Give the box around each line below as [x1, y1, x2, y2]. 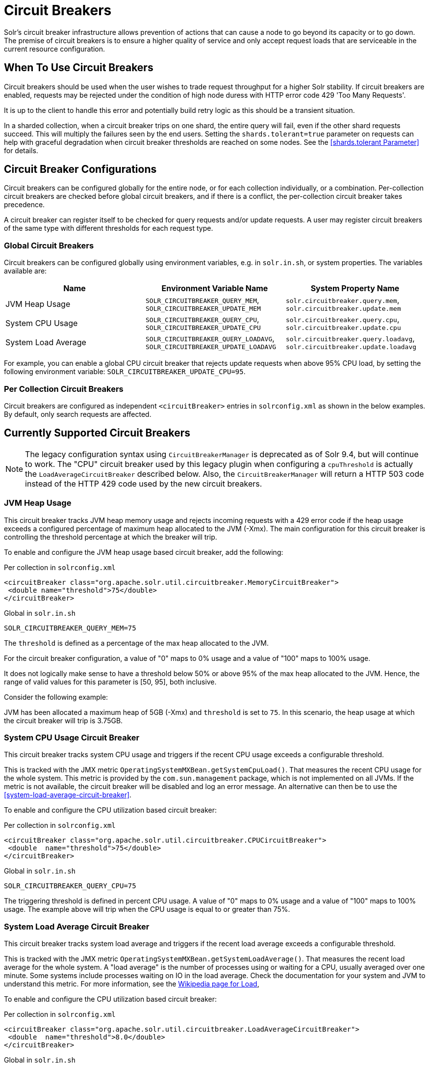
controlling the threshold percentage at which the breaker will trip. [4, 532, 217, 541]
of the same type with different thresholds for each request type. [4, 224, 213, 233]
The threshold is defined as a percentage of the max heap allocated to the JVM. [4, 638, 269, 647]
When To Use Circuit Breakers [4, 61, 153, 74]
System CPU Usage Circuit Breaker [4, 732, 140, 742]
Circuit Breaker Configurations [4, 163, 157, 176]
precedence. [4, 200, 45, 209]
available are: [4, 267, 47, 275]
